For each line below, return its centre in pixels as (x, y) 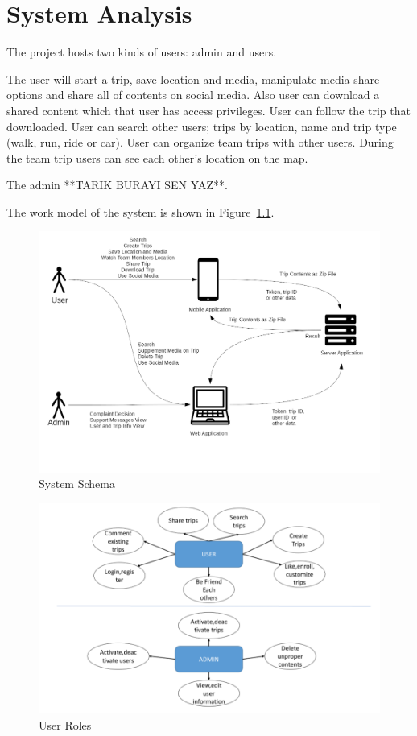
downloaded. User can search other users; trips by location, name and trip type (202, 126)
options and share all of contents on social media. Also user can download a (193, 95)
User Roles (65, 724)
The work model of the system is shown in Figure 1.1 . (140, 211)
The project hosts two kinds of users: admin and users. (142, 52)
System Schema (77, 484)
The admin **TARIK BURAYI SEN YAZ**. (117, 185)
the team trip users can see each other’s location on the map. (157, 157)
